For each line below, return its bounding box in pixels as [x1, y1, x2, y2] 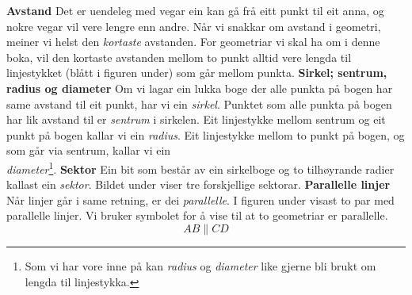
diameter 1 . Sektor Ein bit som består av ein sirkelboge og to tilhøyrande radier [6, 158, 395, 177]
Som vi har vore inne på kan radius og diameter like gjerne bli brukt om [25, 257, 376, 274]
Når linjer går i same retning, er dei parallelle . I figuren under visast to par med [6, 191, 395, 208]
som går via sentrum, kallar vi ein [6, 142, 171, 159]
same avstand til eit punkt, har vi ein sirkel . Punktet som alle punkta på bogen [6, 95, 392, 112]
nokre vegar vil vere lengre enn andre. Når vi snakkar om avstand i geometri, [6, 17, 381, 34]
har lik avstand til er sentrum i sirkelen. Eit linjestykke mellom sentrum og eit [6, 111, 386, 128]
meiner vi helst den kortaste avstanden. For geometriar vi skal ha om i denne [6, 33, 380, 50]
